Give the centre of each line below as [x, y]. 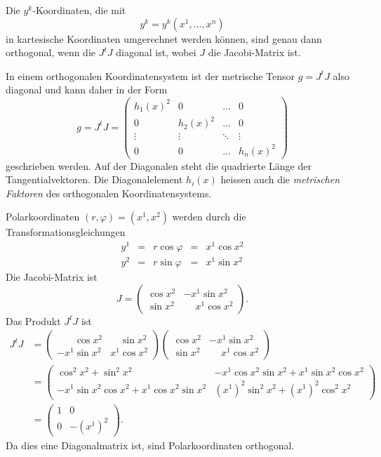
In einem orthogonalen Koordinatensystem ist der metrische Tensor [151, 75]
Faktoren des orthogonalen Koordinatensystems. [109, 193]
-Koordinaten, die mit [79, 10]
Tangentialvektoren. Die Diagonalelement [94, 179]
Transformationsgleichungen [66, 232]
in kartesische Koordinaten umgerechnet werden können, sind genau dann [164, 38]
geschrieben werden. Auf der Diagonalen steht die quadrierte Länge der [159, 165]
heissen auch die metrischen [280, 179]
